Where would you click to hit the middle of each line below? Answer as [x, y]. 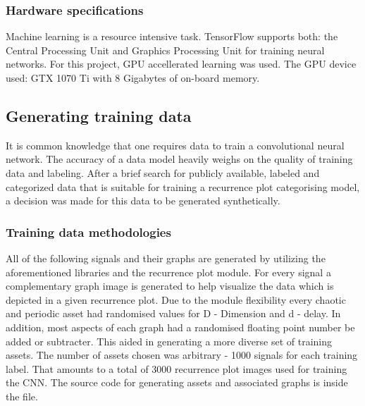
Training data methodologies [88, 232]
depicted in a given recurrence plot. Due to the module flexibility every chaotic [176, 299]
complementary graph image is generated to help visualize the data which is [170, 286]
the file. [22, 396]
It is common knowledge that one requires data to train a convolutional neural [175, 145]
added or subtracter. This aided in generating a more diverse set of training [169, 341]
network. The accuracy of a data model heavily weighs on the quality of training [179, 159]
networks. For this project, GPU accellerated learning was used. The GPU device [181, 64]
